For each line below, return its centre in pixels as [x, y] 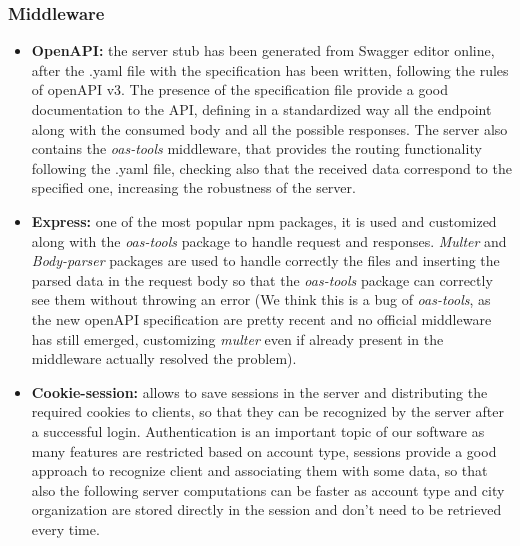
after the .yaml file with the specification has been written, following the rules [270, 69]
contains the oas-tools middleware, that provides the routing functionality [256, 148]
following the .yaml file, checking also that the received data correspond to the [271, 167]
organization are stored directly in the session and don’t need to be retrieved [266, 509]
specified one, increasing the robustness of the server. [193, 187]
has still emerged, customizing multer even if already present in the [237, 338]
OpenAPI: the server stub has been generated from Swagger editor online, [263, 50]
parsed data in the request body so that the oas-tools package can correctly [262, 279]
